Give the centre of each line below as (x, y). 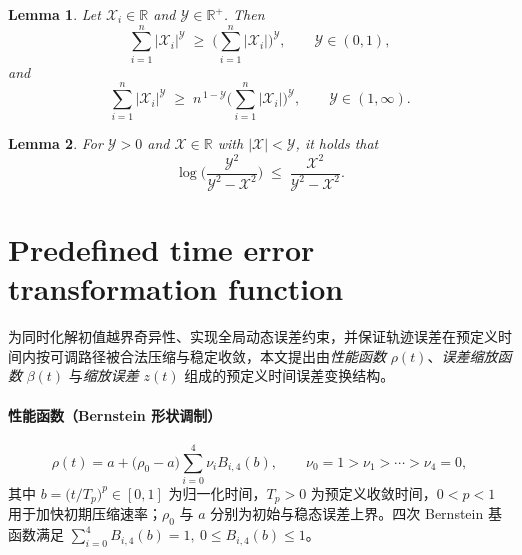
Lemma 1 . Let (54, 14)
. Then (244, 14)
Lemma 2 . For (55, 143)
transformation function (176, 288)
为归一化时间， (217, 492)
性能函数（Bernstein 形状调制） (115, 414)
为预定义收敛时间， (373, 492)
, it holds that (337, 143)
